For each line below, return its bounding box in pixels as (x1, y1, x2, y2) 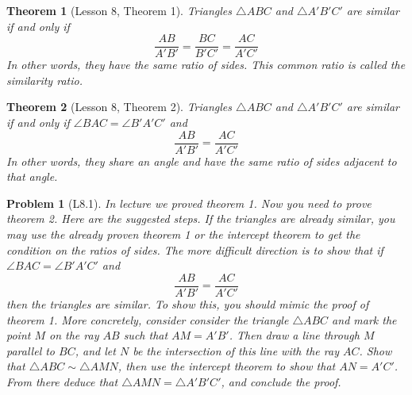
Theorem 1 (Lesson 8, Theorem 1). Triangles (6, 2, 233, 18)
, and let (75, 342, 116, 359)
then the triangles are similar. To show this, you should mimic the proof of (6, 295, 369, 312)
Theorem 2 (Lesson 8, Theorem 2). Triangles (6, 98, 233, 115)
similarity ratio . (6, 71, 83, 88)
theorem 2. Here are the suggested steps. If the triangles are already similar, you (6, 210, 395, 227)
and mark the (332, 311, 397, 328)
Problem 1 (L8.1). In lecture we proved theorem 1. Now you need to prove (6, 194, 372, 211)
